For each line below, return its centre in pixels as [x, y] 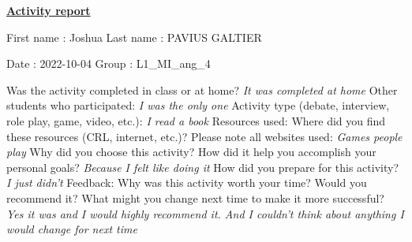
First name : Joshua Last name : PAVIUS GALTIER [134, 37]
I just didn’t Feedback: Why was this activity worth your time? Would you [187, 182]
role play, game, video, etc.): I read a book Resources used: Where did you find [196, 120]
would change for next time [72, 229]
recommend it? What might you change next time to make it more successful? [195, 197]
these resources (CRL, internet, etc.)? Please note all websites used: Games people [204, 136]
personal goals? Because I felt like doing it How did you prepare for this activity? [202, 167]
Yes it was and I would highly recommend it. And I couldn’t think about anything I [205, 213]
